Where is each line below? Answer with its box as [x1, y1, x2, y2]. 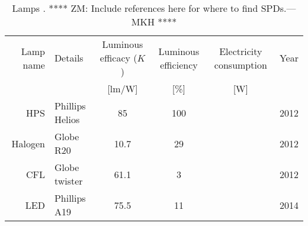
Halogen [11, 136, 45, 150]
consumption [214, 57, 267, 72]
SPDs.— [261, 1, 296, 15]
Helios [54, 112, 80, 126]
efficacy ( [100, 51, 137, 64]
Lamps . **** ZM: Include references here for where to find [12, 1, 258, 15]
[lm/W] [107, 82, 138, 95]
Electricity [219, 44, 262, 58]
